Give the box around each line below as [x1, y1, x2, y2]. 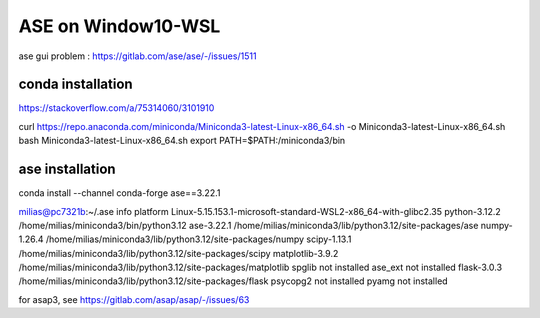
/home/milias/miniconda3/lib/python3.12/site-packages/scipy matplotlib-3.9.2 [18, 247, 339, 259]
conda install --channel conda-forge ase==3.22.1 [18, 187, 221, 199]
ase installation [18, 161, 116, 178]
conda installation [18, 76, 134, 93]
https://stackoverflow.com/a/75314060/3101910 [18, 102, 215, 114]
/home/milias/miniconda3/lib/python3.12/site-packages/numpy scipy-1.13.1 [45, 233, 352, 245]
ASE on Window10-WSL [18, 15, 221, 37]
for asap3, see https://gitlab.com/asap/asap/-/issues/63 [18, 293, 250, 305]
